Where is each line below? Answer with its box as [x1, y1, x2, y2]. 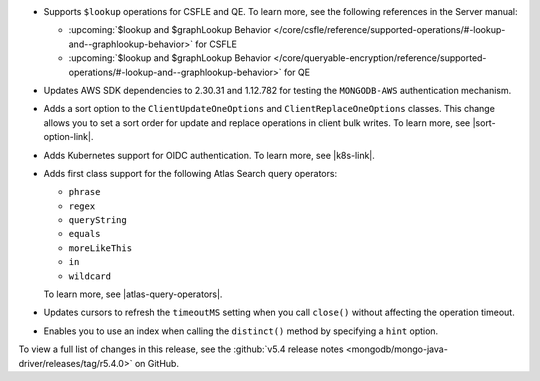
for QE [283, 66, 310, 78]
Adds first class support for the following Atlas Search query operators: [43, 167, 338, 179]
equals [68, 228, 101, 240]
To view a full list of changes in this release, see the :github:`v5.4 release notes [18, 343, 344, 355]
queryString [68, 215, 127, 226]
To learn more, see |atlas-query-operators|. [43, 288, 223, 300]
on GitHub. [134, 357, 180, 369]
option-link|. [43, 131, 94, 143]
